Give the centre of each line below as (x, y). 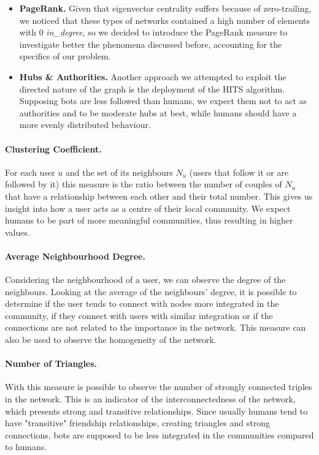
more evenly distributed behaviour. (85, 125)
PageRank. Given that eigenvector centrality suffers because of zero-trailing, (165, 8)
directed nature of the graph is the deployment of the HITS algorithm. (152, 88)
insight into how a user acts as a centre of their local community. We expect (148, 208)
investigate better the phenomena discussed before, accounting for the (151, 44)
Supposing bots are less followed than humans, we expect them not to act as (163, 101)
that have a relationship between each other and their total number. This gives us (159, 196)
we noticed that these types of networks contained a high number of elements (165, 20)
